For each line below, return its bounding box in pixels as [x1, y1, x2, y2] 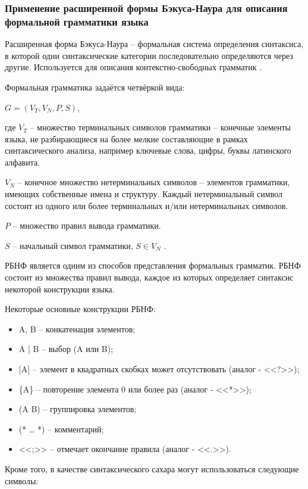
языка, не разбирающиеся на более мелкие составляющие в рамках [5, 132, 248, 145]
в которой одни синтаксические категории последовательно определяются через [5, 49, 293, 61]
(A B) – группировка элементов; [18, 403, 137, 415]
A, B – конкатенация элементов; [18, 322, 136, 335]
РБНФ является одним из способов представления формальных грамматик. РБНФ [5, 259, 301, 272]
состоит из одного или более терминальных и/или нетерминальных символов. [5, 199, 288, 211]
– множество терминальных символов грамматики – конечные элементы [30, 121, 291, 133]
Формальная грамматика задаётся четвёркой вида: [5, 80, 185, 93]
